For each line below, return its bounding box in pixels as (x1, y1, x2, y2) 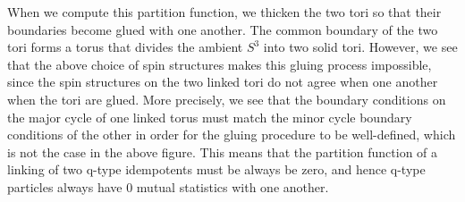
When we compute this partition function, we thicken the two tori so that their (7, 3, 442, 21)
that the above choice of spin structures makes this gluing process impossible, (7, 55, 432, 73)
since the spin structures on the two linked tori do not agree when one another (7, 72, 438, 91)
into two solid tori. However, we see (263, 38, 458, 56)
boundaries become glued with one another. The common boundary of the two (7, 20, 438, 38)
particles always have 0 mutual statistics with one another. (7, 177, 329, 196)
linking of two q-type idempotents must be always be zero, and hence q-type (7, 160, 426, 179)
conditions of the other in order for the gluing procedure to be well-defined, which (7, 125, 456, 144)
